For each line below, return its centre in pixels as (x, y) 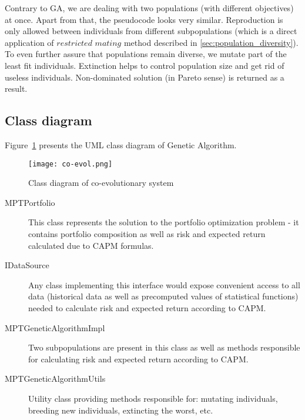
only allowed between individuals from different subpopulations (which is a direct (151, 31)
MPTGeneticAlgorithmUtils (55, 379)
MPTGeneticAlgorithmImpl (55, 327)
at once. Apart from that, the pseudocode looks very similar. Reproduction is (144, 19)
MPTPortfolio (30, 202)
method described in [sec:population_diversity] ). (211, 42)
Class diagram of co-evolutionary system (101, 183)
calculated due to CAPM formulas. (91, 245)
